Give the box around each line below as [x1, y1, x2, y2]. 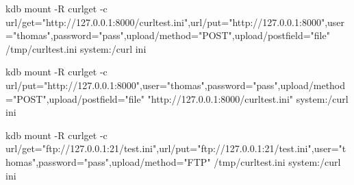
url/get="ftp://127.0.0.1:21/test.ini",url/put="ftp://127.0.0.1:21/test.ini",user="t [5, 141, 346, 156]
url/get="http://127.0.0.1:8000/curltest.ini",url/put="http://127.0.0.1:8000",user [5, 14, 345, 29]
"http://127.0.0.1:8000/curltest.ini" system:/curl [147, 91, 349, 106]
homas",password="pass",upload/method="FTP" [5, 154, 211, 169]
